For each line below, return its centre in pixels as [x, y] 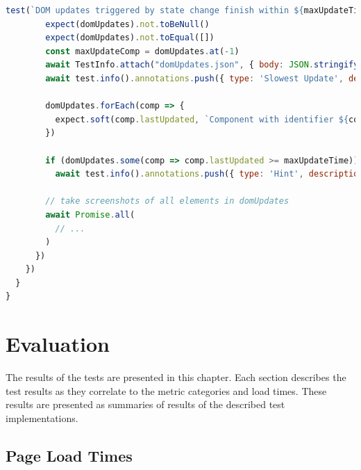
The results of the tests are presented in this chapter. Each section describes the [176, 377]
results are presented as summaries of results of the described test [145, 404]
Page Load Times [69, 455]
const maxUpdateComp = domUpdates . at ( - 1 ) [142, 51]
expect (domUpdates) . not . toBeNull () [127, 24]
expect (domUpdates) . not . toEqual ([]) [130, 38]
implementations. [42, 418]
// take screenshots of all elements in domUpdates [167, 201]
